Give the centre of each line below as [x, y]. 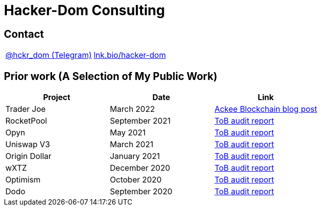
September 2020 [141, 192]
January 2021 [135, 156]
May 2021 [128, 133]
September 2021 [140, 121]
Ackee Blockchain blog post [266, 109]
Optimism [23, 180]
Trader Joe [26, 109]
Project [57, 97]
